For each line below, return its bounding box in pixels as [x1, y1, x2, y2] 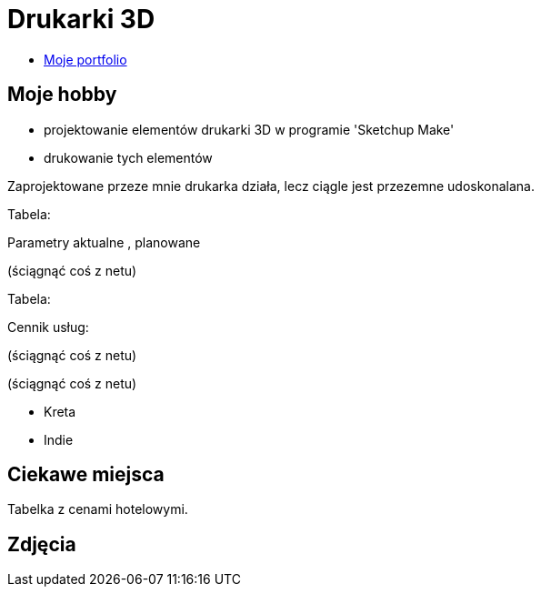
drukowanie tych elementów [44, 149, 213, 166]
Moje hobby [7, 83, 117, 106]
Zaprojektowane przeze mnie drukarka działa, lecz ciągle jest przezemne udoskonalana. [7, 177, 535, 194]
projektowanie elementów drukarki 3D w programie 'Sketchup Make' [44, 121, 455, 137]
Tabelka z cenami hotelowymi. [7, 501, 188, 518]
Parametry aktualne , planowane [7, 234, 201, 250]
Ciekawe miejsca [7, 463, 165, 487]
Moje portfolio [44, 51, 127, 67]
